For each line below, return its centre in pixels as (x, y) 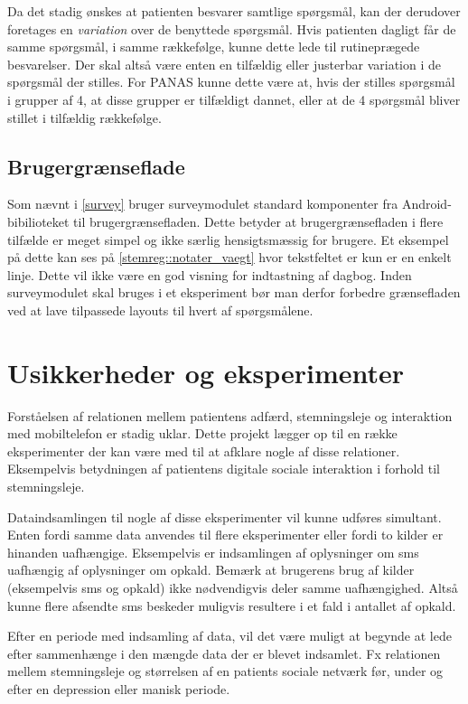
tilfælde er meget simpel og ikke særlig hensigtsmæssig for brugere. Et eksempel (228, 239)
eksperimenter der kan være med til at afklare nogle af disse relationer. (204, 451)
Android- (426, 204)
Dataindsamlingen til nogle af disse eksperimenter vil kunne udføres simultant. (225, 516)
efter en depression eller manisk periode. (119, 688)
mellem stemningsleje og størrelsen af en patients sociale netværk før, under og (225, 671)
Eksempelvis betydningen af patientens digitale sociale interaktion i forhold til (224, 469)
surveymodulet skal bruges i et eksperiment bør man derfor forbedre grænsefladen (234, 292)
